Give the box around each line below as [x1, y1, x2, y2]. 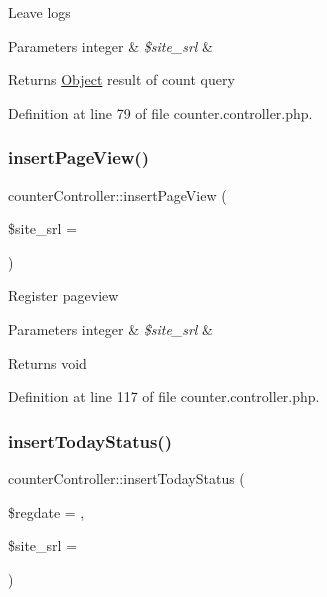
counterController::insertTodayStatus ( [8, 467, 245, 488]
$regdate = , [8, 501, 85, 522]
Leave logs [8, 2, 71, 22]
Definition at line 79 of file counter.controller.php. [8, 102, 313, 123]
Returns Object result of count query [8, 69, 235, 90]
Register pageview [8, 285, 119, 306]
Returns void [8, 352, 87, 373]
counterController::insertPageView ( [8, 184, 227, 205]
